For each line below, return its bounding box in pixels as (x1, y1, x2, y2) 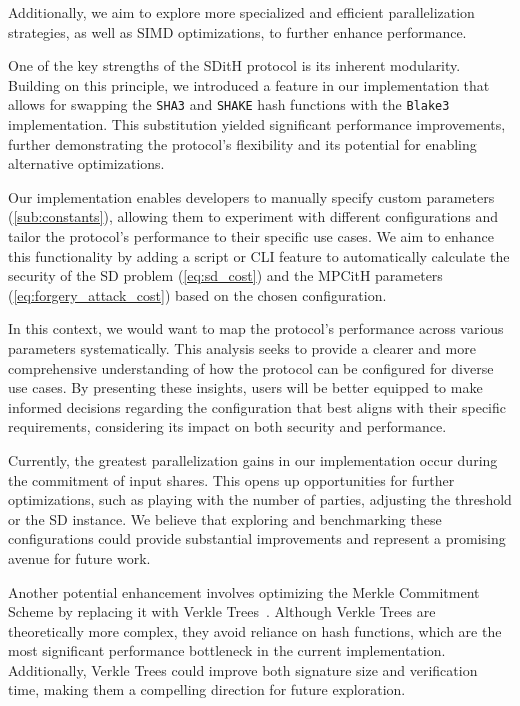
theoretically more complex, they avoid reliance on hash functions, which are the (8, 620, 502, 641)
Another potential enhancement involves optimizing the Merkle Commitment (8, 581, 480, 602)
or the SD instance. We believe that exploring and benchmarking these (8, 508, 442, 529)
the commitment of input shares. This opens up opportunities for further (8, 469, 455, 490)
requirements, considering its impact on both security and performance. (8, 416, 447, 437)
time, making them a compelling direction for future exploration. (8, 679, 406, 700)
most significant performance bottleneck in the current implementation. (8, 640, 446, 661)
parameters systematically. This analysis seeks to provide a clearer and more (8, 337, 476, 358)
